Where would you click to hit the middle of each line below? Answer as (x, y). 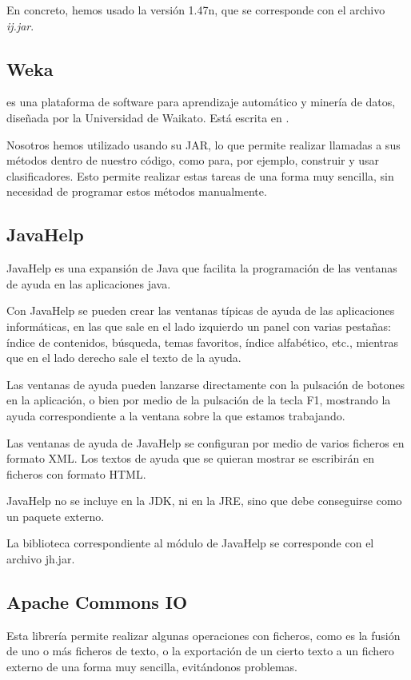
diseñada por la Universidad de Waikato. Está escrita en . (148, 117)
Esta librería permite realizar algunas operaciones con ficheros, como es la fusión (204, 635)
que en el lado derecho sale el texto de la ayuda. (124, 358)
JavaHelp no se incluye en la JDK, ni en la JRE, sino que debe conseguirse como (204, 501)
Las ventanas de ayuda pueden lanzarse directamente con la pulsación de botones (206, 384)
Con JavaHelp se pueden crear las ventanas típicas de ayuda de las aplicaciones (201, 310)
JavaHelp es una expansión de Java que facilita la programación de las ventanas (202, 268)
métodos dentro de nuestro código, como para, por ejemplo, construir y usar (193, 160)
